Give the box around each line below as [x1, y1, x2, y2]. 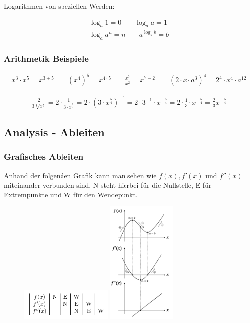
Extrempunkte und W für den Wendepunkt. [4, 189, 138, 199]
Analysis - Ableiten [4, 125, 105, 140]
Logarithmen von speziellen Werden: [4, 1, 115, 11]
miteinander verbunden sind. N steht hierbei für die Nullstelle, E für [4, 180, 212, 190]
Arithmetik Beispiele [4, 52, 89, 64]
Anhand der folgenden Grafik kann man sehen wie [4, 170, 157, 180]
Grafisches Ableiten [4, 150, 84, 163]
